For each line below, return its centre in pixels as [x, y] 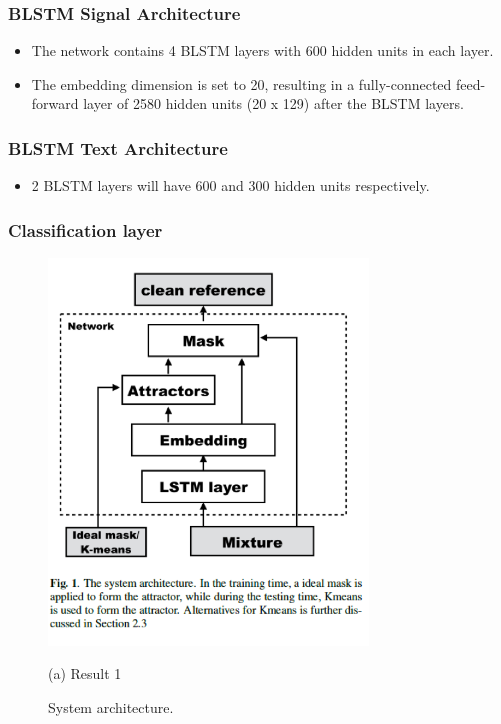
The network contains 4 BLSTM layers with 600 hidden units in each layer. [262, 50]
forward [55, 103]
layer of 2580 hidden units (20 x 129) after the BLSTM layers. [273, 103]
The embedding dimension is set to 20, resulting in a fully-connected [241, 83]
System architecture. [111, 706]
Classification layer [85, 229]
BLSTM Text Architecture [118, 147]
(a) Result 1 [85, 673]
